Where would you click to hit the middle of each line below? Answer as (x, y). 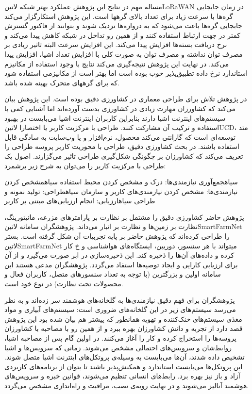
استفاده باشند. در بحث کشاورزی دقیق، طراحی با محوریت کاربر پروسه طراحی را (122, 146)
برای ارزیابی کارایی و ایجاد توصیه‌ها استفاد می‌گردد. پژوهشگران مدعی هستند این (121, 264)
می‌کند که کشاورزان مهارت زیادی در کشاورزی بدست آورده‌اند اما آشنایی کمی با (120, 108)
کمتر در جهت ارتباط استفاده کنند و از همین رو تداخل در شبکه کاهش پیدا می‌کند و (122, 35)
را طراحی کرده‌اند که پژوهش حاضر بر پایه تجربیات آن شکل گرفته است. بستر (117, 236)
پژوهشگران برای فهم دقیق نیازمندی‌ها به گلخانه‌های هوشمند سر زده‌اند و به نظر (120, 300)
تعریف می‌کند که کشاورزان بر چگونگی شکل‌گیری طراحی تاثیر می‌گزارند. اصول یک (124, 156)
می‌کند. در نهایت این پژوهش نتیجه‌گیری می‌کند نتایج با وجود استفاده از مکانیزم (117, 63)
